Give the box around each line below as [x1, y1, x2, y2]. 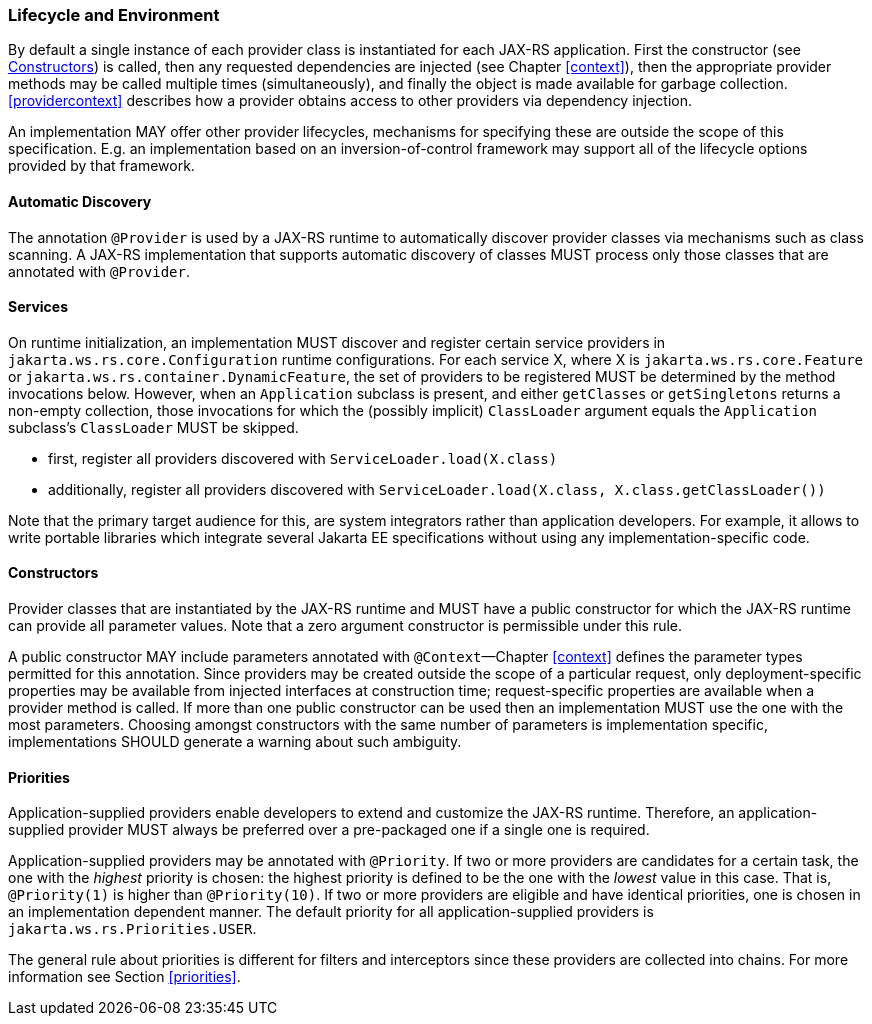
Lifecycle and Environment [8, 5, 220, 25]
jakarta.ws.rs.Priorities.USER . [8, 920, 257, 938]
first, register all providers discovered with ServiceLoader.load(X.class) [48, 449, 558, 467]
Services [8, 298, 69, 316]
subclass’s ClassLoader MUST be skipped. [8, 418, 299, 436]
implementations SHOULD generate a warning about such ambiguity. [8, 733, 462, 751]
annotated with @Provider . [8, 262, 190, 280]
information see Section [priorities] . [8, 968, 241, 986]
